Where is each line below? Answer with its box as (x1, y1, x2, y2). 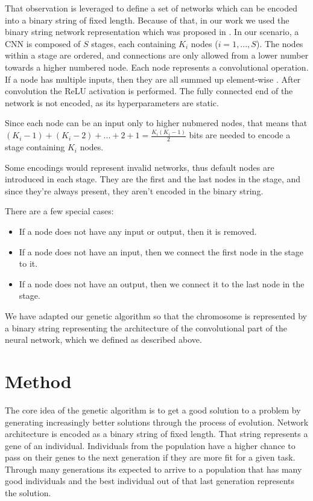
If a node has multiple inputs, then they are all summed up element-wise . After (5, 72, 301, 85)
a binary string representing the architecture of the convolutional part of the (5, 321, 287, 334)
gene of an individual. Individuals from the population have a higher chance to (5, 439, 296, 452)
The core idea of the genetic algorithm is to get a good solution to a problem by (5, 403, 301, 416)
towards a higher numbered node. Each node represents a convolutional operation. (5, 60, 309, 73)
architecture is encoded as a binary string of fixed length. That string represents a (5, 427, 308, 440)
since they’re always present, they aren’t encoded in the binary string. (5, 184, 264, 197)
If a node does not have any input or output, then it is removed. (19, 225, 257, 238)
